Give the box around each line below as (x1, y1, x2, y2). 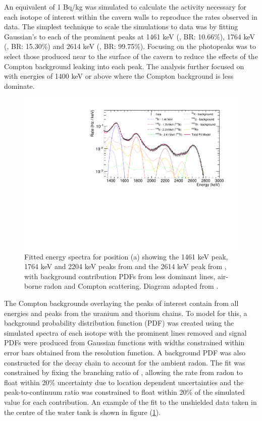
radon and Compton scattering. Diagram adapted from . (44, 281, 219, 291)
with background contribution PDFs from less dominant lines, (24, 271, 216, 281)
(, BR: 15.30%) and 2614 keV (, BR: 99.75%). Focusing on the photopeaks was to (4, 41, 256, 51)
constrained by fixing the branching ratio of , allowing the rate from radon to (4, 367, 243, 378)
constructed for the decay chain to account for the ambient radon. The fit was (4, 357, 245, 367)
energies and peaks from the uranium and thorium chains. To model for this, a (4, 307, 247, 318)
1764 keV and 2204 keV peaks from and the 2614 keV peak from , (24, 261, 227, 272)
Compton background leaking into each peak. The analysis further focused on (4, 61, 244, 71)
